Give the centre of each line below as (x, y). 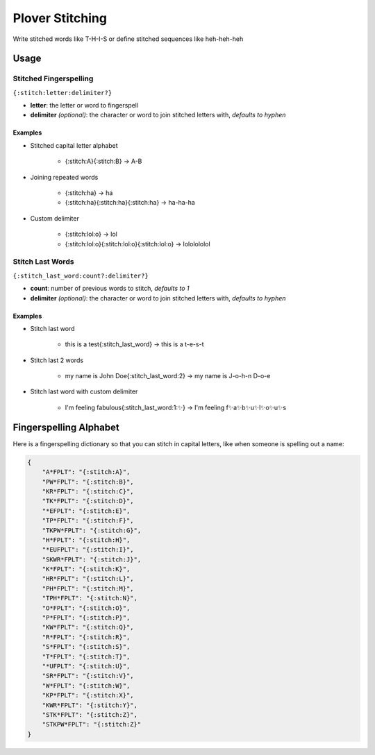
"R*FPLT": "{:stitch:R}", (86, 637)
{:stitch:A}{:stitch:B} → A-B (103, 161)
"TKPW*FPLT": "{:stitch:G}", (92, 530)
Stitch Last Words (43, 262)
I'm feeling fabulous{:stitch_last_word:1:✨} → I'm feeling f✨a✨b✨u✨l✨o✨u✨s (176, 407)
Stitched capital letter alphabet (74, 145)
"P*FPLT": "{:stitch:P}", (86, 618)
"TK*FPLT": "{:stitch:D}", (88, 501)
